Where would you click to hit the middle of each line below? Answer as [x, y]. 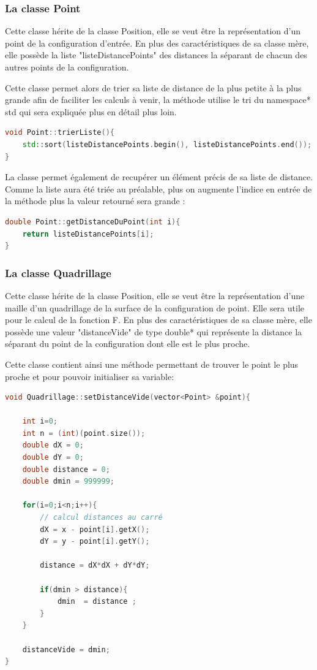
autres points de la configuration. [67, 67]
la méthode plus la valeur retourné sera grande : [95, 201]
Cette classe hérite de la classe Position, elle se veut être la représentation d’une [155, 295]
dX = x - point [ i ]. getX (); [95, 529]
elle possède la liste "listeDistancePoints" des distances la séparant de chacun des [156, 55]
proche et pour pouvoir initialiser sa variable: [90, 376]
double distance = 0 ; [66, 469]
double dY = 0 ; [53, 458]
